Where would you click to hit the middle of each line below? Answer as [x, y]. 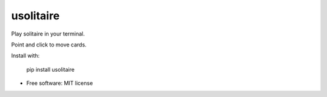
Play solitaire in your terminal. [48, 34]
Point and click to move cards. [49, 45]
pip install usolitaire [51, 69]
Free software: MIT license [60, 83]
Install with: [25, 56]
